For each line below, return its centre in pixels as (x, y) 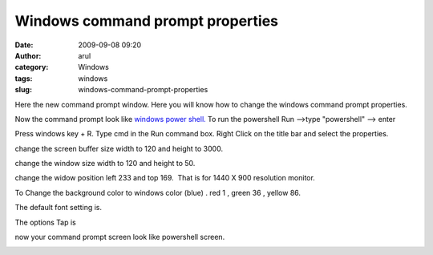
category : (32, 67)
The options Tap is (45, 222)
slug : (23, 90)
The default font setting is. (59, 208)
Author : (28, 55)
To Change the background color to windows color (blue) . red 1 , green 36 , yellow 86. (158, 192)
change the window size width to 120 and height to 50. (105, 164)
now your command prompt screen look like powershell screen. (120, 237)
